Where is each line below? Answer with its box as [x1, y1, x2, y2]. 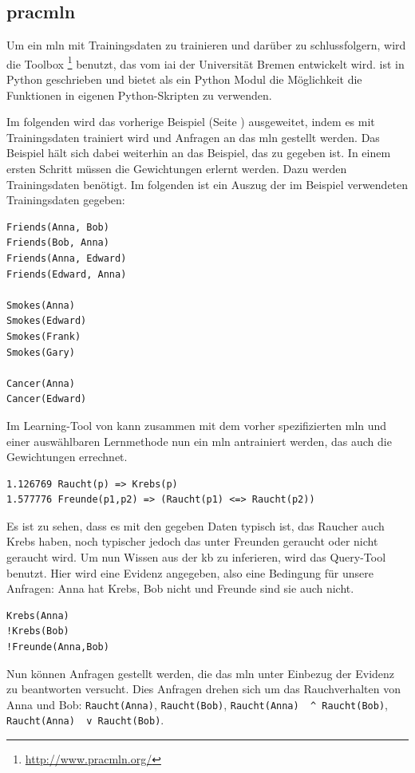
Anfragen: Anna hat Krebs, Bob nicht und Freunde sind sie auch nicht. [6, 580, 354, 597]
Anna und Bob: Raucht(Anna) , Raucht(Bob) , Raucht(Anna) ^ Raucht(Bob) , [6, 696, 388, 712]
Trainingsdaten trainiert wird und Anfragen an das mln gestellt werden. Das [6, 128, 380, 145]
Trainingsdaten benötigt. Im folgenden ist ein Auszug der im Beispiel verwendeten [6, 176, 409, 192]
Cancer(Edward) [6, 393, 87, 405]
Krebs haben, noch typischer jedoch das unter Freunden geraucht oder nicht [6, 533, 378, 550]
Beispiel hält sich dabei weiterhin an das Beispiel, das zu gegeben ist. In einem [6, 144, 391, 161]
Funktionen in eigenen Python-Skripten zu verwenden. [6, 86, 272, 103]
